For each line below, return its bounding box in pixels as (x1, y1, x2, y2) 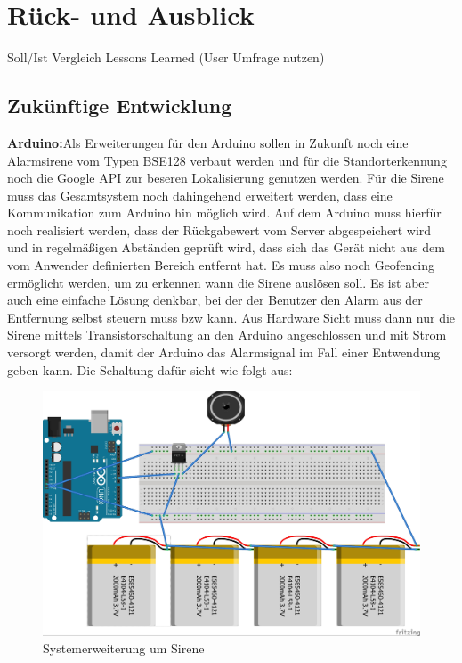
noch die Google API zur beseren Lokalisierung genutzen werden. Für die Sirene (7, 168, 444, 187)
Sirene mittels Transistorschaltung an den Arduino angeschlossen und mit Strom (7, 325, 447, 344)
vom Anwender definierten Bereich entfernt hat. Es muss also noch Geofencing (7, 256, 435, 274)
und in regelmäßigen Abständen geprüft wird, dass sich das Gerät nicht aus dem (7, 238, 445, 257)
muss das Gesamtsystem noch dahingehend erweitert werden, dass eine (7, 185, 393, 204)
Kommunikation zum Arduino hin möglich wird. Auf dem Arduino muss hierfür (7, 203, 442, 222)
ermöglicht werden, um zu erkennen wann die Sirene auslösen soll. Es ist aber (7, 273, 430, 291)
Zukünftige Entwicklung (7, 92, 232, 119)
